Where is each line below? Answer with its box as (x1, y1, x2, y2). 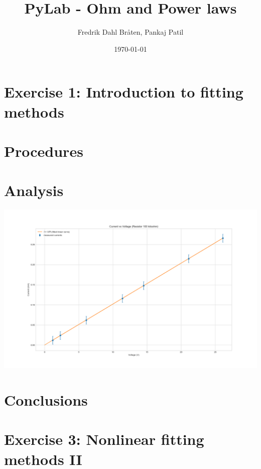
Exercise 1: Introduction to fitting (4, 81, 243, 102)
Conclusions (4, 389, 88, 410)
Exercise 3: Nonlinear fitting (4, 429, 204, 449)
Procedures (4, 140, 83, 161)
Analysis (4, 180, 64, 201)
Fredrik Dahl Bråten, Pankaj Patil (77, 27, 184, 37)
